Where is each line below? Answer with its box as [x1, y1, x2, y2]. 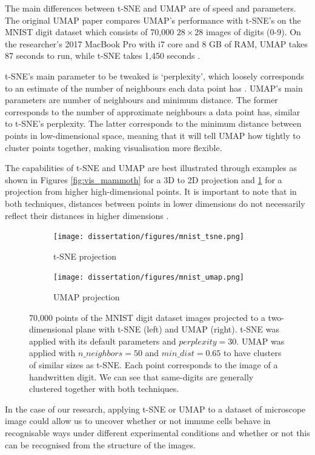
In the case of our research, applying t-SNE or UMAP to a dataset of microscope [5, 402, 306, 415]
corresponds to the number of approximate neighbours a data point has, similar [5, 105, 300, 118]
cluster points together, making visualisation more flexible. [5, 141, 222, 153]
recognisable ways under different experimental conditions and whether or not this [5, 426, 310, 439]
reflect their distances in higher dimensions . [5, 209, 169, 221]
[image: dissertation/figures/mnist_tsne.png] [53, 232, 244, 241]
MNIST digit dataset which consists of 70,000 [5, 25, 174, 38]
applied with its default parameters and [29, 334, 176, 347]
